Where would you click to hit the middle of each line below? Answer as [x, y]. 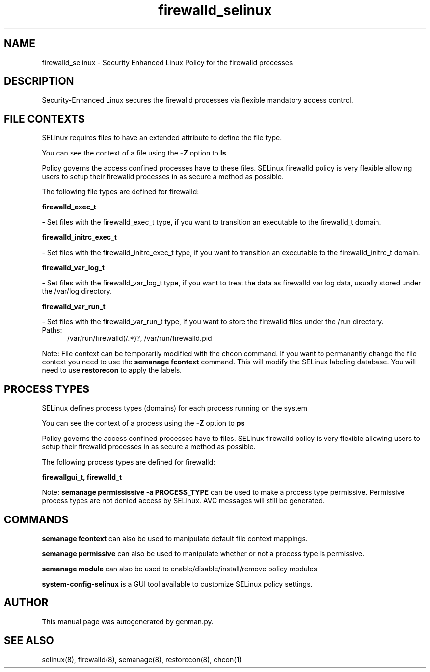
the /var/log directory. [77, 291]
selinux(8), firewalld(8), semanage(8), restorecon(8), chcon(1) [142, 659]
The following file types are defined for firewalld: [121, 192]
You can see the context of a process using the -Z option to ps [143, 423]
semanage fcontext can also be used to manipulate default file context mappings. [175, 538]
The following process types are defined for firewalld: [129, 462]
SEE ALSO [29, 641]
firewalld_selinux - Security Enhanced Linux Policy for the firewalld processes [167, 62]
